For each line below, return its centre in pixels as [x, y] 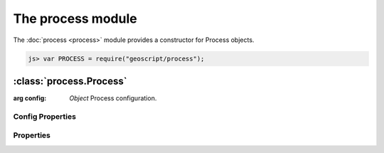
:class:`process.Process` [70, 81]
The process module [75, 19]
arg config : [30, 98]
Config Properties [44, 116]
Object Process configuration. [113, 98]
